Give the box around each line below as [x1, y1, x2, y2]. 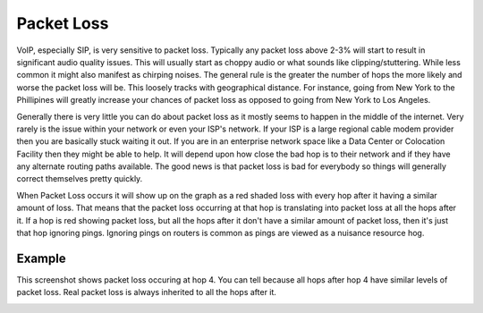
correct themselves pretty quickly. [16, 173, 143, 184]
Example [16, 250, 66, 266]
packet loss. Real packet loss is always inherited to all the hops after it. [16, 287, 277, 298]
